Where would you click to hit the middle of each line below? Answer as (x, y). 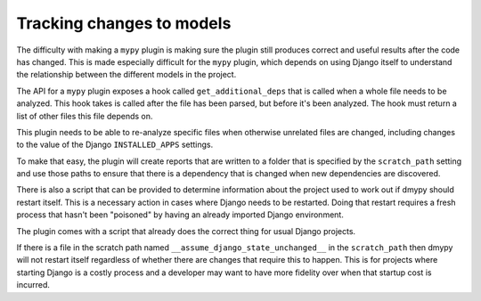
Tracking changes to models (124, 23)
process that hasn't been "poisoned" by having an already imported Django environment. (180, 215)
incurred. (33, 285)
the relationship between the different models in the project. (126, 75)
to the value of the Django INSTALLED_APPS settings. (115, 145)
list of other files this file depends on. (85, 116)
